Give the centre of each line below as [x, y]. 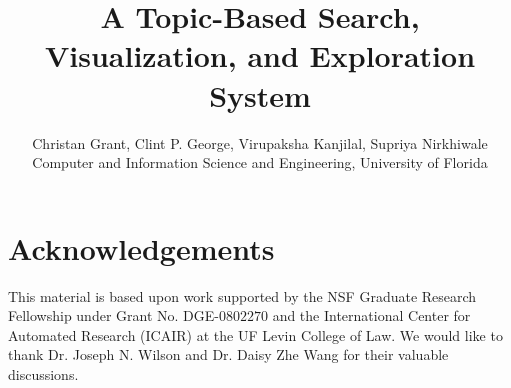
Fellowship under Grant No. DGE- [113, 315]
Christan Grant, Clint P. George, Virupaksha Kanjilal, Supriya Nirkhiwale [260, 142]
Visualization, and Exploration [260, 55]
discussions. [43, 374]
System [260, 94]
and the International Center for [371, 315]
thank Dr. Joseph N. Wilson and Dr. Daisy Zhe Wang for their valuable [228, 354]
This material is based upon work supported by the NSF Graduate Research [242, 295]
